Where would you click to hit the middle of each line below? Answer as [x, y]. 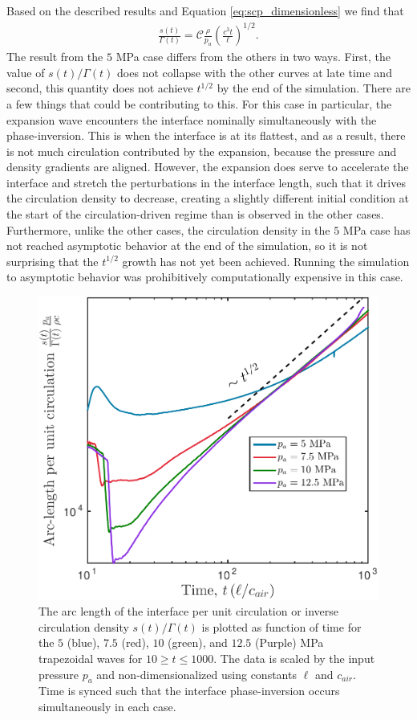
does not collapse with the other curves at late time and [255, 72]
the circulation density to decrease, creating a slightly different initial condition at [208, 198]
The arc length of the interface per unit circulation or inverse [189, 611]
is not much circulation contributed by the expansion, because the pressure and [202, 151]
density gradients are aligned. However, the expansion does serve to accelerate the [208, 167]
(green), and [198, 642]
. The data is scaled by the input [294, 658]
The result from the [55, 57]
